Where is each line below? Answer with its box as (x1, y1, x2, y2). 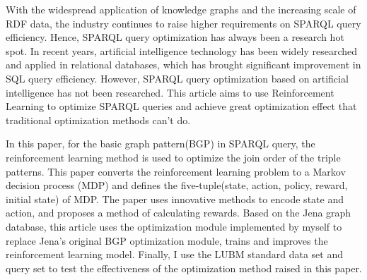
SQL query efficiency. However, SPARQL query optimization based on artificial (6, 71, 349, 85)
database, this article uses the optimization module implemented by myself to (6, 219, 342, 233)
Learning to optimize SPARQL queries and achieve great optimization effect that (6, 99, 357, 114)
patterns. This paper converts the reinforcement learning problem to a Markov (6, 164, 346, 178)
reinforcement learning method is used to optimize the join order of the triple (6, 150, 341, 164)
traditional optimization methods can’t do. (6, 112, 191, 127)
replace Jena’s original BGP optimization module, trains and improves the (6, 233, 328, 248)
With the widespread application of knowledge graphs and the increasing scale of (6, 2, 356, 16)
